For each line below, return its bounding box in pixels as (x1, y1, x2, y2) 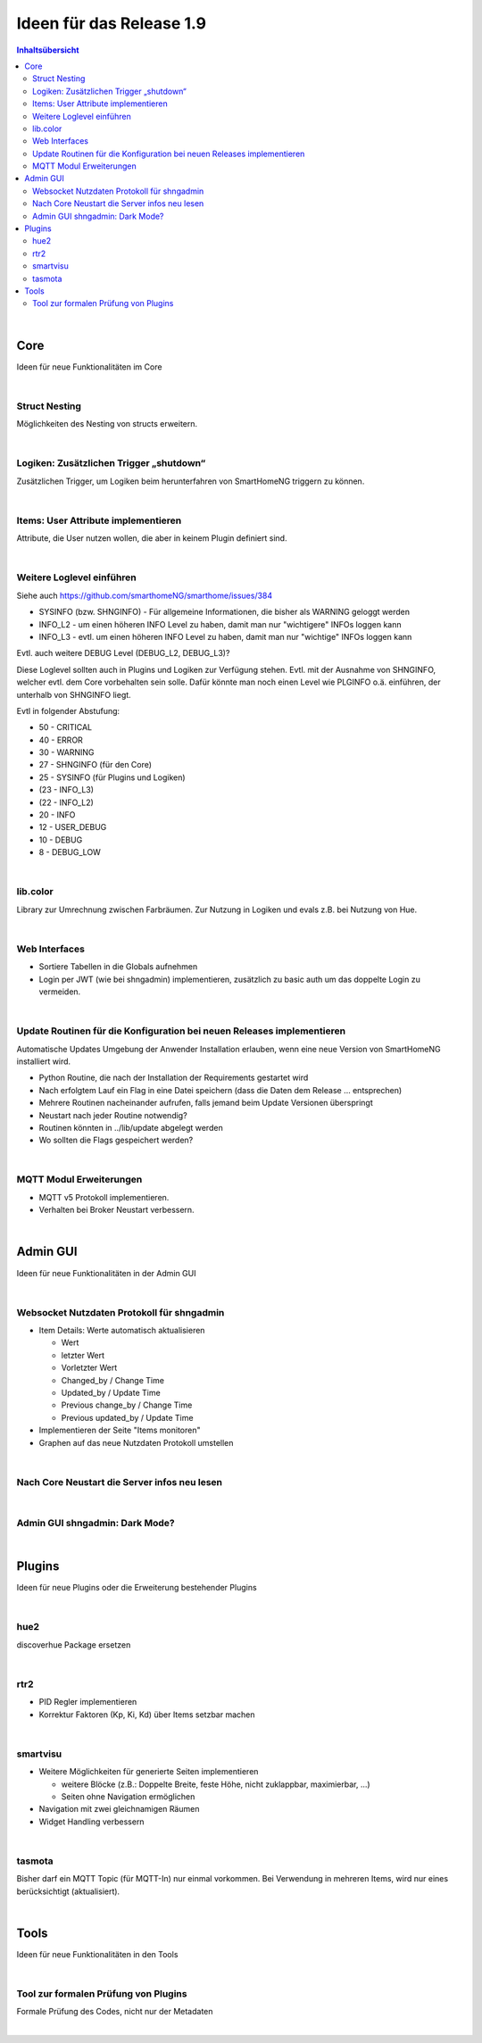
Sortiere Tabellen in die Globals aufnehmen (38, 961, 198, 972)
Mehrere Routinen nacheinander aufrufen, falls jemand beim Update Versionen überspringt (38, 1098, 374, 1109)
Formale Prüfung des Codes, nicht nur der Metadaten (16, 2006, 213, 2017)
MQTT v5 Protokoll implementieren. (38, 1192, 170, 1202)
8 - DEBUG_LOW (38, 847, 102, 858)
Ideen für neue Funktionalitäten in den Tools (16, 1948, 179, 1959)
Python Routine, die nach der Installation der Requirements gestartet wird (38, 1072, 309, 1084)
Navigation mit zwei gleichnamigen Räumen (38, 1804, 200, 1815)
